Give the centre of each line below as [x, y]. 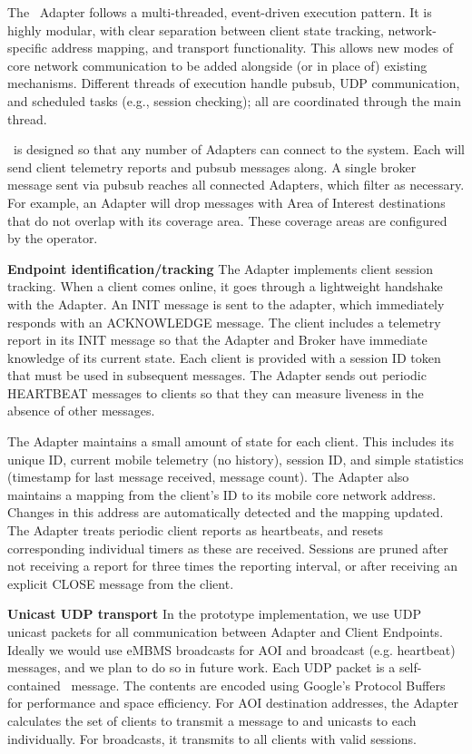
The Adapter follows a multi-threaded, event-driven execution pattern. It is [220, 12]
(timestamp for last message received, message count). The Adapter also [208, 477]
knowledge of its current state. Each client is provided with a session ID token [224, 357]
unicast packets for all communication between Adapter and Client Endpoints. [226, 632]
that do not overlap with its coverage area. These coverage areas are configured [227, 220]
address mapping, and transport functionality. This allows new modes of [252, 48]
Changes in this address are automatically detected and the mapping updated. [226, 512]
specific [28, 48]
